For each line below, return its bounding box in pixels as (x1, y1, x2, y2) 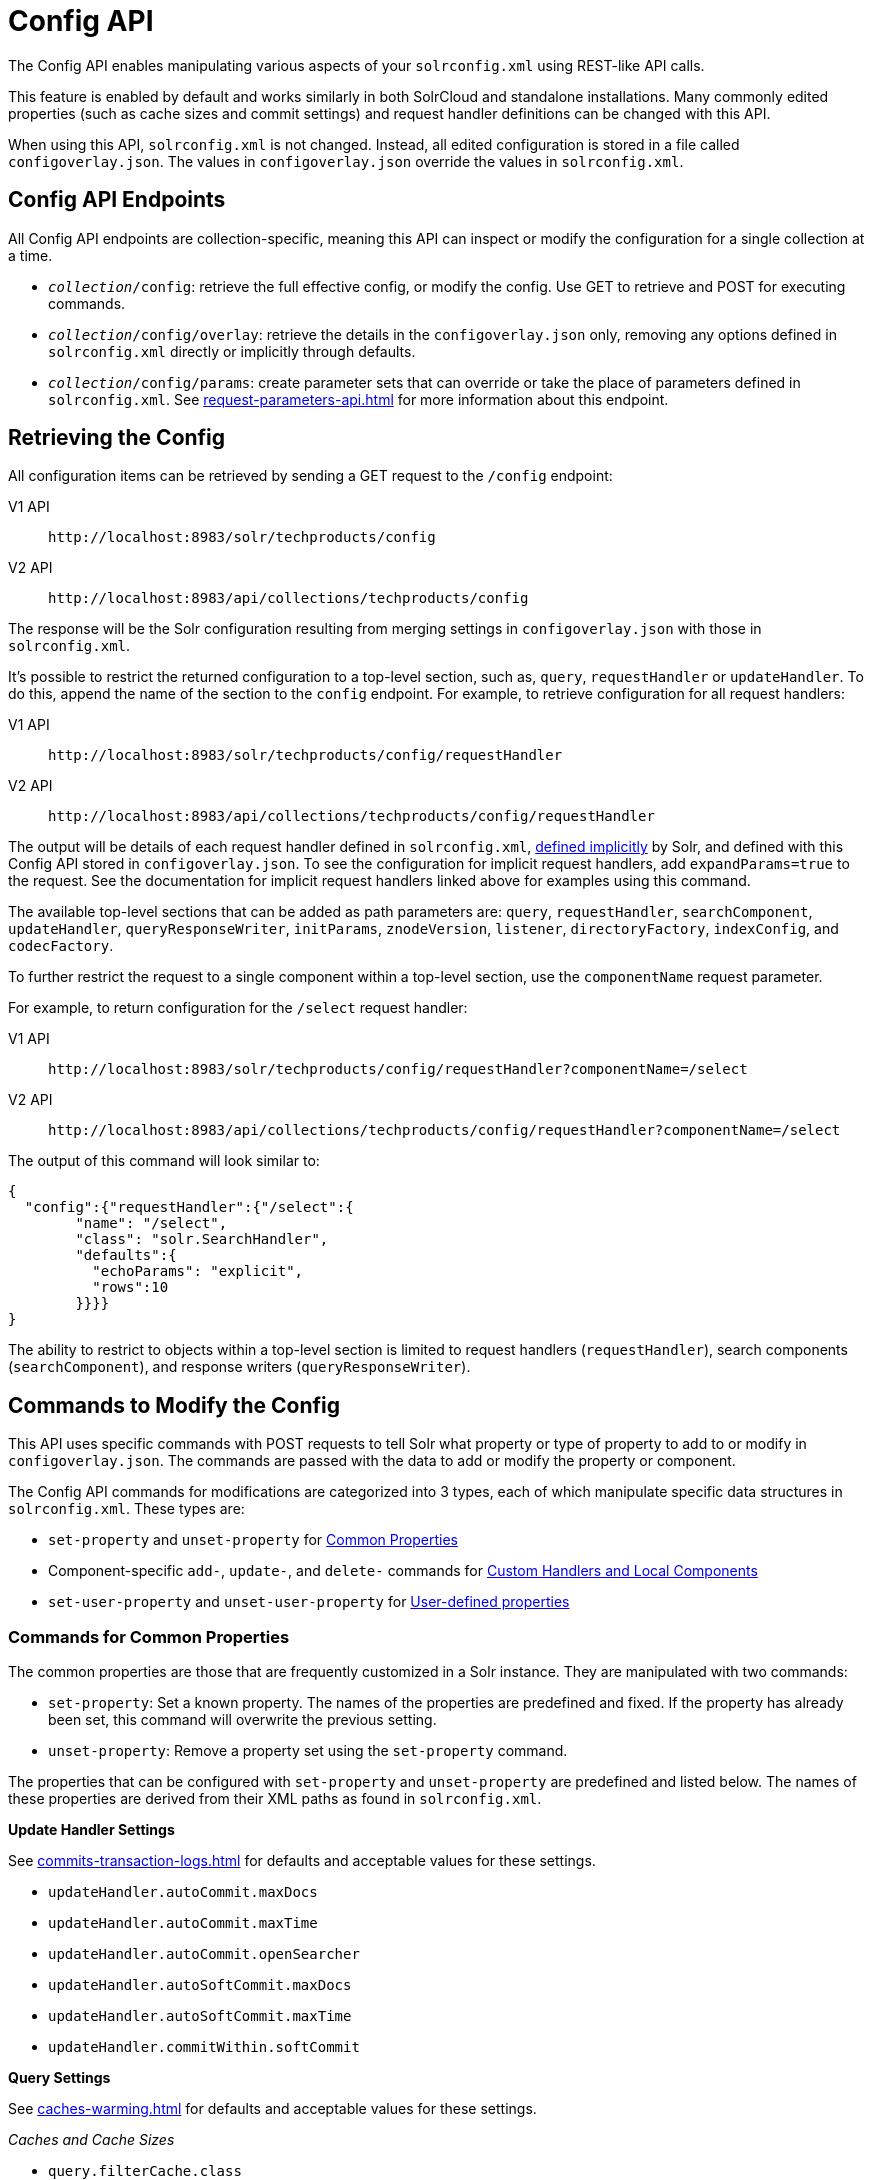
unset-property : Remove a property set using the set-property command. (48, 1742, 568, 1760)
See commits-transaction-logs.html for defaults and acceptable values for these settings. (8, 1852, 596, 1870)
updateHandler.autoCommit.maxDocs (48, 1884, 318, 1901)
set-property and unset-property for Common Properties (48, 1531, 458, 1549)
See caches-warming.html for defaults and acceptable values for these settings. (8, 2100, 537, 2118)
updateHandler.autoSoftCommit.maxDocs (48, 1977, 352, 1994)
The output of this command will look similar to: (8, 1152, 320, 1170)
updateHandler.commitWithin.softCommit (48, 2039, 360, 2056)
